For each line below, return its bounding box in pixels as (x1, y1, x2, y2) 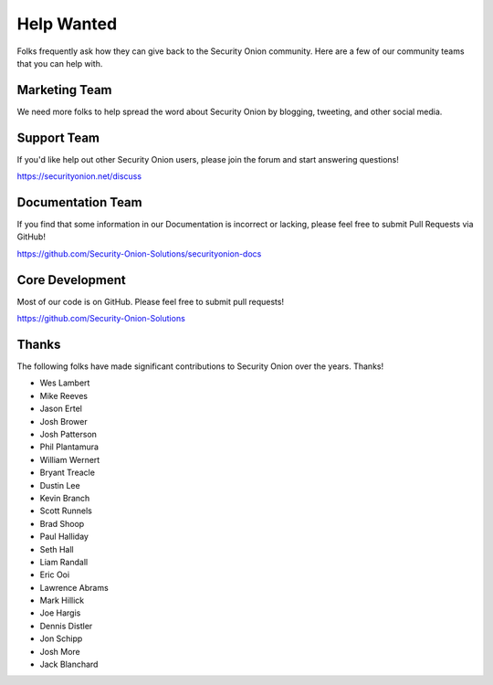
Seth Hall (39, 543, 74, 554)
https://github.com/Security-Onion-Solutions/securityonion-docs (16, 248, 262, 259)
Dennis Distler (39, 620, 93, 631)
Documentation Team (16, 195, 142, 210)
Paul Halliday (39, 531, 89, 543)
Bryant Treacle (39, 467, 96, 479)
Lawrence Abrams (39, 582, 109, 593)
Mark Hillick (39, 595, 85, 606)
